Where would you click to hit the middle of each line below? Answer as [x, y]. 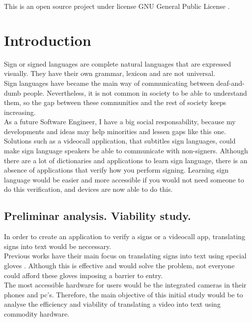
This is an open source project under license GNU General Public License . [117, 6]
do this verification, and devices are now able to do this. [88, 189]
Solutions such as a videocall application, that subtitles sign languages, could [120, 141]
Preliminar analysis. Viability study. [98, 216]
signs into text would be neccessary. [58, 246]
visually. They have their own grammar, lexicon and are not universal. [110, 73]
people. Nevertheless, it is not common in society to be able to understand [135, 92]
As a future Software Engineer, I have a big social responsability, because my [120, 122]
